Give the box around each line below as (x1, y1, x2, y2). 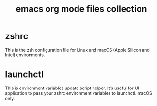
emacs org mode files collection (16, 3, 147, 15)
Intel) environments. (5, 52, 45, 58)
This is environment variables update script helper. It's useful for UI (5, 85, 140, 91)
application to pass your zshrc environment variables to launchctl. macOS (5, 90, 153, 96)
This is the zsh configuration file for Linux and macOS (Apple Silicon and (5, 47, 150, 53)
